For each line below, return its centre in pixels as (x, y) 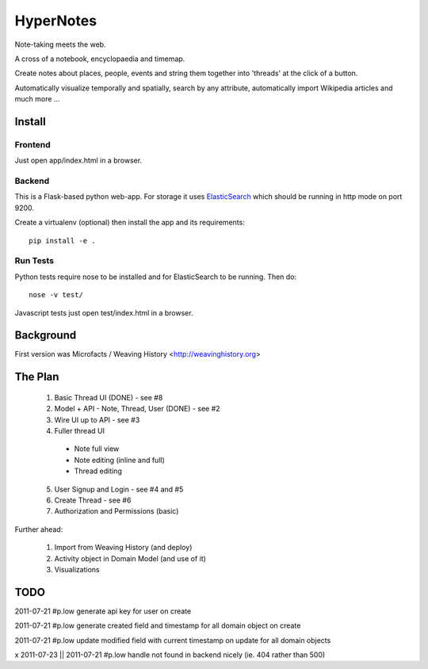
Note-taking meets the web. (60, 44)
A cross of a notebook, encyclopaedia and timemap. (100, 59)
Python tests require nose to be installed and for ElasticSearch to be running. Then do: (156, 277)
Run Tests (34, 261)
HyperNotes (56, 21)
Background (46, 336)
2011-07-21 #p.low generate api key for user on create (103, 611)
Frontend (32, 144)
